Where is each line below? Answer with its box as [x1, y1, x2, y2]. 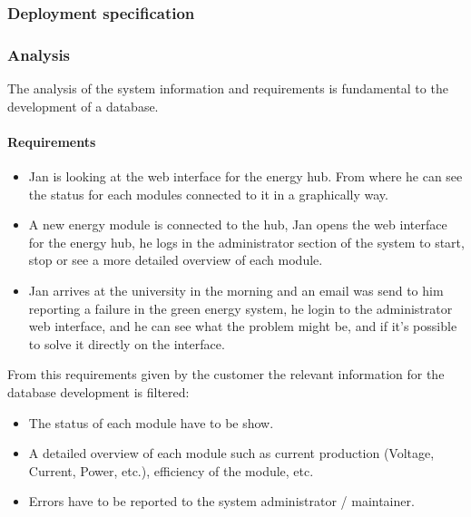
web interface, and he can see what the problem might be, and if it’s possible [28, 317, 457, 336]
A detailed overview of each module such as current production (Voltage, [28, 444, 435, 463]
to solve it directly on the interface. [28, 334, 225, 353]
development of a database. [7, 96, 159, 115]
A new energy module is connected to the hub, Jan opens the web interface [28, 215, 447, 234]
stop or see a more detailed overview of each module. [28, 250, 323, 269]
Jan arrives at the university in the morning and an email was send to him [28, 281, 444, 300]
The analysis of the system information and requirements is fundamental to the [7, 79, 448, 98]
